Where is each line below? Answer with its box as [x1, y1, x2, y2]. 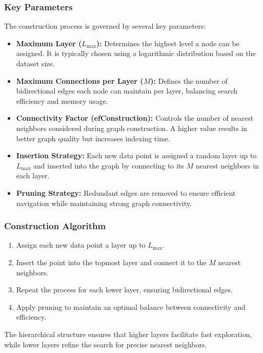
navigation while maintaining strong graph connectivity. [16, 197, 192, 208]
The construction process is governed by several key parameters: [4, 21, 206, 31]
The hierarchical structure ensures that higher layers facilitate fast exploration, [4, 328, 252, 339]
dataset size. [16, 58, 55, 68]
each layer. [16, 170, 50, 181]
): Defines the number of [150, 75, 228, 86]
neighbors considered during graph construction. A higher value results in [16, 122, 248, 133]
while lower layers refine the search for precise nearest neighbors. [4, 339, 207, 349]
